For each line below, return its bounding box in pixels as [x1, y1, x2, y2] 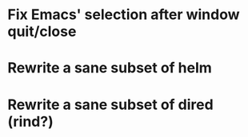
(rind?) [7, 112, 54, 131]
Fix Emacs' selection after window [7, 6, 240, 24]
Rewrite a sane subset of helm [7, 59, 213, 77]
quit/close [7, 22, 77, 41]
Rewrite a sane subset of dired [7, 96, 214, 113]
